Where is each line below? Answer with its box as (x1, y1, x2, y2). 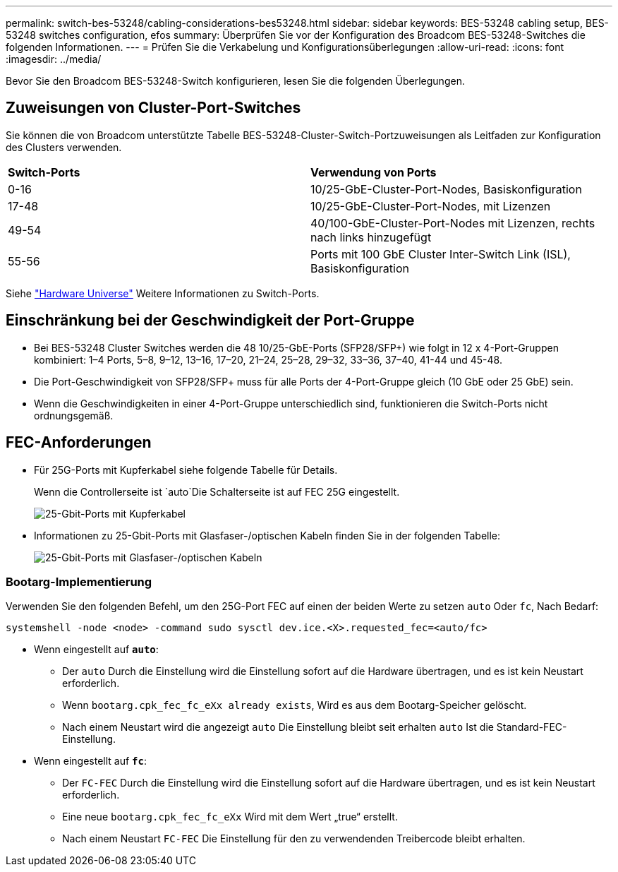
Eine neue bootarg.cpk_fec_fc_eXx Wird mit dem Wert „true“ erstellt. (62, 811, 398, 823)
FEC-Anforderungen (6, 434, 152, 452)
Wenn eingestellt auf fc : (34, 755, 147, 768)
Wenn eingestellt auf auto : (34, 643, 159, 656)
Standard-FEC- (496, 721, 567, 734)
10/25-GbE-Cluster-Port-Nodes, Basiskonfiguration (310, 181, 582, 196)
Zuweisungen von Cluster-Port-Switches (6, 99, 301, 117)
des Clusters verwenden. (6, 141, 122, 153)
